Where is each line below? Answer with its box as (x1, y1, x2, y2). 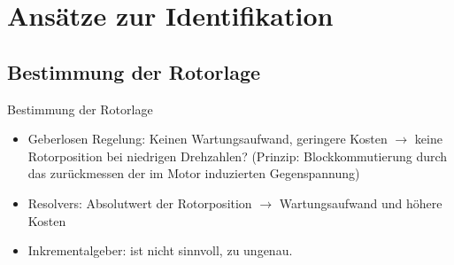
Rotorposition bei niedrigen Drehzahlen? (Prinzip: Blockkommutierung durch (27, 146, 448, 165)
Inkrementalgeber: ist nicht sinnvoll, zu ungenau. (27, 241, 293, 260)
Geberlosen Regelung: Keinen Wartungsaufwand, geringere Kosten (27, 129, 388, 148)
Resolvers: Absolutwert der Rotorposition (27, 193, 252, 212)
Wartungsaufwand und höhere (279, 193, 442, 212)
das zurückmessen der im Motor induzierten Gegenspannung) (27, 164, 360, 183)
